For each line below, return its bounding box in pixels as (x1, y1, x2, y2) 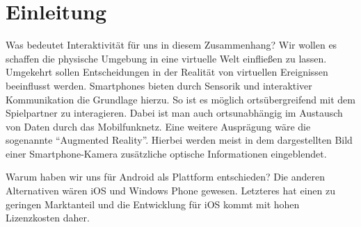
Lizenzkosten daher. (6, 210, 90, 225)
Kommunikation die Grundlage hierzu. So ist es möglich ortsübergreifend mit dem (6, 92, 355, 106)
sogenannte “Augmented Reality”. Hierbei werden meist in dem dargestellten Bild (6, 133, 353, 147)
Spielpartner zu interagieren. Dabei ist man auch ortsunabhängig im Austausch (6, 106, 343, 120)
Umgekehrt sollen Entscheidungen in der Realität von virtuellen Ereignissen (6, 65, 328, 79)
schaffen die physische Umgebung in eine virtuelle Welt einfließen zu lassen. (6, 51, 327, 65)
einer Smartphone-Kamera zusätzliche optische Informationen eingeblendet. (6, 146, 327, 160)
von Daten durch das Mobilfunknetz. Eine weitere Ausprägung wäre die (6, 119, 311, 133)
